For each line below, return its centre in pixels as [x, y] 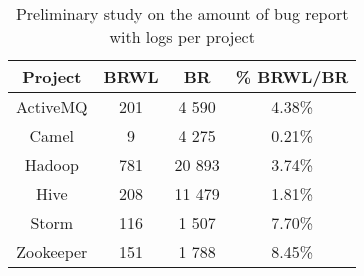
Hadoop [51, 164]
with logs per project [182, 36]
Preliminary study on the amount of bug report [182, 13]
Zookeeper [52, 251]
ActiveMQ [52, 106]
